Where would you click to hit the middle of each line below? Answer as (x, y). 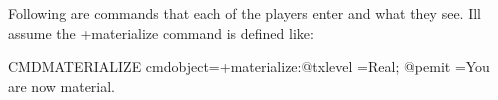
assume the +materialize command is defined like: (161, 32)
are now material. (62, 85)
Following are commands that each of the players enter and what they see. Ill (245, 13)
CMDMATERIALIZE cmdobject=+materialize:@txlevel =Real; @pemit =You (249, 66)
